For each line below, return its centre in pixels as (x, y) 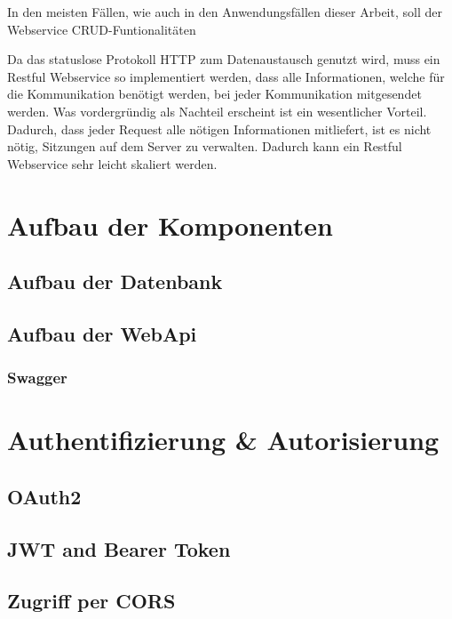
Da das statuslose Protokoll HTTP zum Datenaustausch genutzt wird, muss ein (224, 59)
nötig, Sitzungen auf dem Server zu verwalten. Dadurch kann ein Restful (205, 146)
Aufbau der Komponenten (170, 225)
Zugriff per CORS (91, 601)
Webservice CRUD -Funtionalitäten (102, 29)
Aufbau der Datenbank (115, 281)
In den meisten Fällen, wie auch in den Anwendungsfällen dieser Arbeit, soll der (225, 12)
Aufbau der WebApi (102, 333)
